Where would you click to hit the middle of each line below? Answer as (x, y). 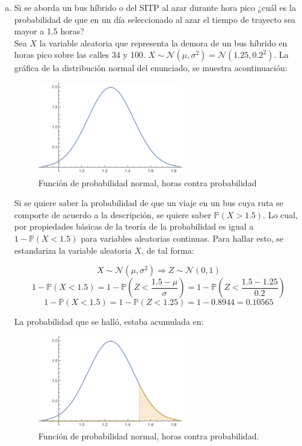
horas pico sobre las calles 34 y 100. (80, 55)
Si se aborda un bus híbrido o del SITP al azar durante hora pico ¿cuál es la (155, 7)
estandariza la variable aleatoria (73, 250)
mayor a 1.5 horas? (49, 31)
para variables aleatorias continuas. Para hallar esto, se (182, 238)
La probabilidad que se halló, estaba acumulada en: (109, 322)
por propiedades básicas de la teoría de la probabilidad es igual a (134, 226)
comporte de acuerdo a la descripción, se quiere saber (112, 214)
